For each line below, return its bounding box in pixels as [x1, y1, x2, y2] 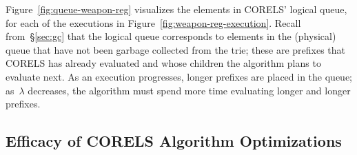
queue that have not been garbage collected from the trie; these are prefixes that [6, 42, 346, 56]
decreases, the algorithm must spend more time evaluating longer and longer [28, 83, 351, 97]
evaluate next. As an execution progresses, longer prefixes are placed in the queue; [6, 69, 352, 83]
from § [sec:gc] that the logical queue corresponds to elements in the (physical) [6, 29, 336, 43]
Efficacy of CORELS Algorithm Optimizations [6, 130, 342, 152]
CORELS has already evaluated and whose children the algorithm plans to [6, 56, 321, 70]
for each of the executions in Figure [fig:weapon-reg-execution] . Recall [6, 15, 301, 30]
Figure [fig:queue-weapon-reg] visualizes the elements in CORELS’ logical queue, [6, 2, 347, 16]
